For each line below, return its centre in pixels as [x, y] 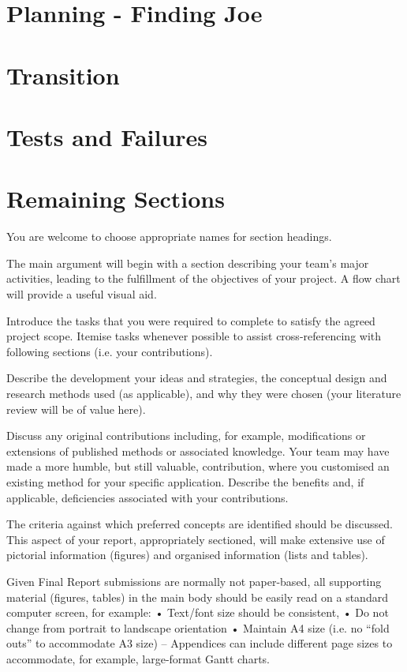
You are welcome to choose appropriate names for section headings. [169, 237]
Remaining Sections [116, 199]
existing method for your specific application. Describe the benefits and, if [185, 481]
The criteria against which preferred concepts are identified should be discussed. [200, 524]
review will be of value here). [76, 409]
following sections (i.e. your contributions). [110, 351]
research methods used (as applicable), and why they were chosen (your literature [204, 393]
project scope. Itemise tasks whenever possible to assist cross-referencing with [194, 336]
